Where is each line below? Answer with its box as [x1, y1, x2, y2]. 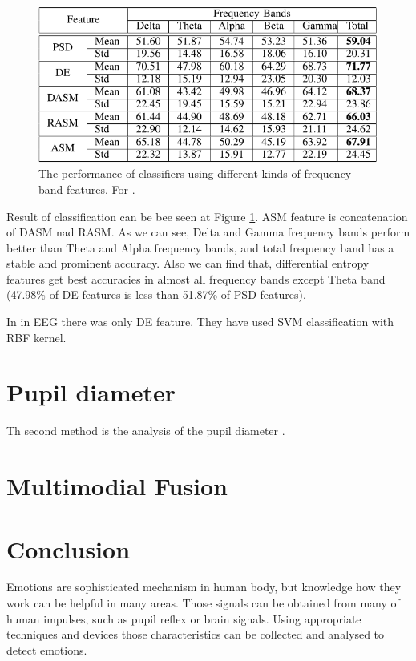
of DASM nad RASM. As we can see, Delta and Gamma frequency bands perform [6, 224, 410, 240]
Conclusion [6, 532, 131, 565]
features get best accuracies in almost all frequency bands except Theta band [6, 270, 386, 287]
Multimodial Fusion [6, 470, 228, 502]
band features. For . [38, 180, 135, 197]
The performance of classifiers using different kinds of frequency [38, 165, 352, 182]
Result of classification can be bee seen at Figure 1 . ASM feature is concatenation [6, 208, 408, 224]
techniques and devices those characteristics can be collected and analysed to [6, 626, 385, 643]
